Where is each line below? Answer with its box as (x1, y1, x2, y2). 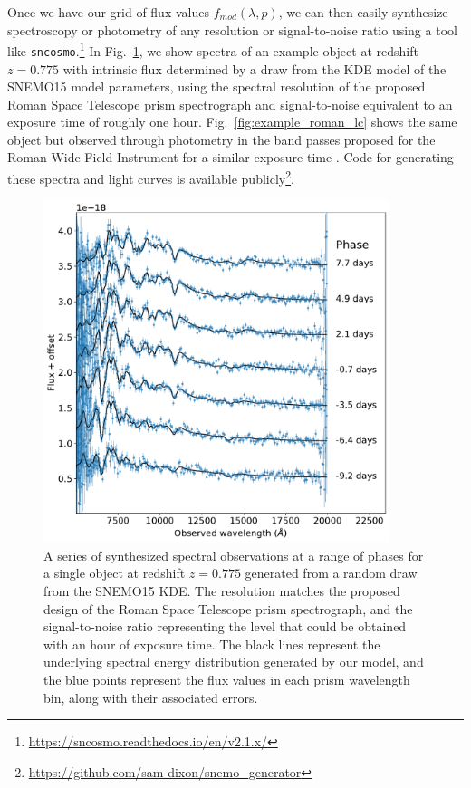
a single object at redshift (43, 563, 186, 582)
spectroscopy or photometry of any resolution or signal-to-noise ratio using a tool (7, 20, 457, 39)
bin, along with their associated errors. (43, 687, 258, 706)
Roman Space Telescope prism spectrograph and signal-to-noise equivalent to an (7, 94, 453, 113)
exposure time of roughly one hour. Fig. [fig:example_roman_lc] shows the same (7, 112, 457, 131)
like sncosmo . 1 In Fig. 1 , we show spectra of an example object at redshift (7, 39, 418, 60)
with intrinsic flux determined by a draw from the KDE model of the (62, 59, 447, 78)
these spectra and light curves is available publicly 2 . (7, 167, 294, 187)
